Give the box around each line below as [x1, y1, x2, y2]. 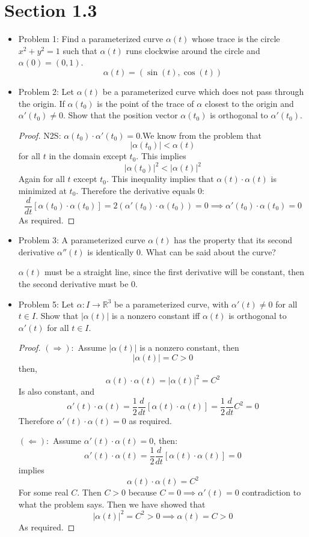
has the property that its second [174, 234, 293, 246]
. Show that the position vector [63, 109, 178, 121]
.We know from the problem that [140, 129, 262, 141]
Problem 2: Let [18, 85, 75, 97]
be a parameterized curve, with [114, 297, 229, 310]
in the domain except [49, 150, 127, 162]
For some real [18, 486, 69, 499]
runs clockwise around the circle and [126, 44, 260, 56]
